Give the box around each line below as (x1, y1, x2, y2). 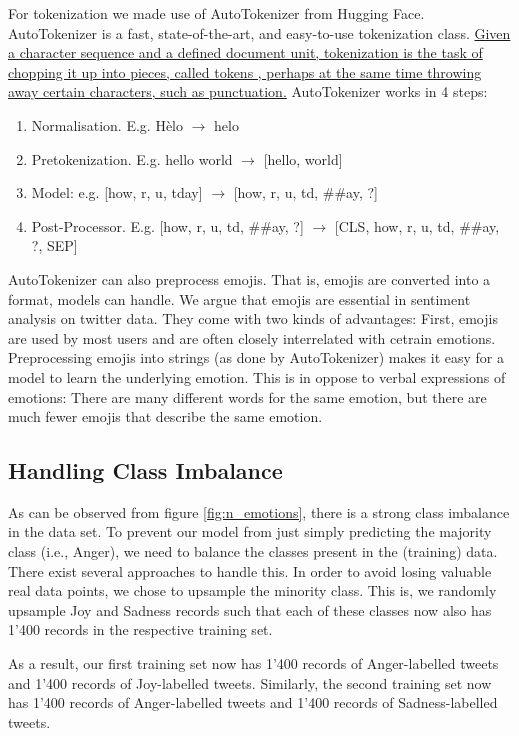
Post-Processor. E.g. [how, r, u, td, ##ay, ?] (31, 215, 304, 236)
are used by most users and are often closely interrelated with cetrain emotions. (8, 327, 496, 348)
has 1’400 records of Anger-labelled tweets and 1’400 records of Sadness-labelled (8, 692, 498, 713)
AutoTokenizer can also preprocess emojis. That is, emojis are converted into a (8, 268, 491, 289)
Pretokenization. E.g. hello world (31, 148, 233, 169)
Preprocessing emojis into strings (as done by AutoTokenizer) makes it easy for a (8, 347, 505, 368)
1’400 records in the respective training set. (8, 619, 273, 640)
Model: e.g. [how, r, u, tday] (31, 182, 203, 203)
